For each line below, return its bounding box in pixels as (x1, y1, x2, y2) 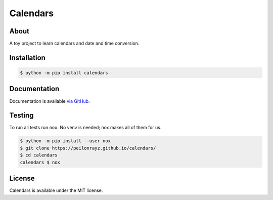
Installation (9, 53, 45, 62)
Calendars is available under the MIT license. (9, 187, 103, 193)
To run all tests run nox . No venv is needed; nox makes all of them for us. (9, 125, 162, 131)
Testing (9, 111, 34, 120)
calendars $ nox (20, 159, 61, 165)
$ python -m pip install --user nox (20, 138, 111, 144)
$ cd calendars (20, 152, 58, 158)
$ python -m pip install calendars (20, 70, 108, 76)
